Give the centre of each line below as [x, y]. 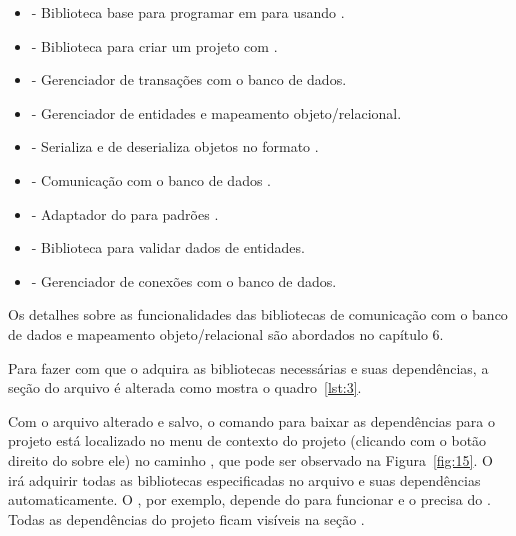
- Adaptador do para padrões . [125, 213]
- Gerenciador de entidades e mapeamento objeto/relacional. [216, 112]
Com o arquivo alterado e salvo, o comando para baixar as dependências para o [251, 420]
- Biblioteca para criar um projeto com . [154, 45]
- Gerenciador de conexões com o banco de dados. [184, 280]
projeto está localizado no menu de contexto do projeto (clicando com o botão [247, 440]
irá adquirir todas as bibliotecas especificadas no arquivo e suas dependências [244, 479]
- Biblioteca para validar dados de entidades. [168, 247]
